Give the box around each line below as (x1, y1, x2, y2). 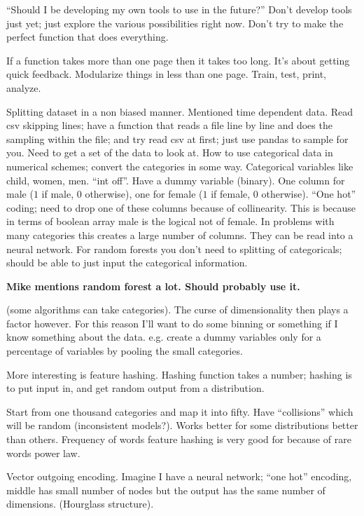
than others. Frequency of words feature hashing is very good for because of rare (6, 432, 351, 447)
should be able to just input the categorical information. (6, 255, 248, 270)
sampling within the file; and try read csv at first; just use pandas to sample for (6, 131, 349, 146)
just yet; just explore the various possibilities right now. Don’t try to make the (6, 15, 344, 30)
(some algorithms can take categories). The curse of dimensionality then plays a (6, 302, 349, 317)
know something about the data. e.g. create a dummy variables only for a (6, 330, 321, 344)
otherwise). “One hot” (261, 186, 356, 201)
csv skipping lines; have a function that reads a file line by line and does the (6, 118, 332, 133)
